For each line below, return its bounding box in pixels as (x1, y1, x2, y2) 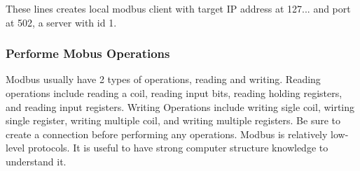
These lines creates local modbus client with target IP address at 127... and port (6, 1, 351, 15)
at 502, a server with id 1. (6, 15, 117, 29)
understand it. (6, 154, 67, 168)
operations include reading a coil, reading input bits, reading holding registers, (6, 86, 342, 100)
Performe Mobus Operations (6, 45, 170, 62)
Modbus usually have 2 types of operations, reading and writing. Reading (6, 72, 321, 87)
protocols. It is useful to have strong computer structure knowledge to (27, 140, 328, 155)
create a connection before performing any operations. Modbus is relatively (6, 126, 328, 141)
